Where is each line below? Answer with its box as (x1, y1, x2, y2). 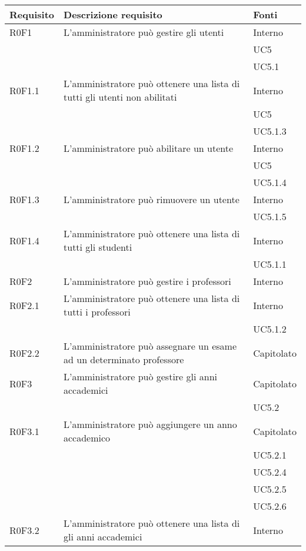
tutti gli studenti (64, 240, 132, 254)
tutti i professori (64, 305, 131, 318)
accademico (64, 431, 111, 444)
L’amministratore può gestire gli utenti (64, 25, 224, 39)
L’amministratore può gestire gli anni (64, 370, 218, 383)
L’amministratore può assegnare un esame (64, 339, 237, 353)
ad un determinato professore (64, 353, 184, 366)
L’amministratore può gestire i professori (64, 274, 231, 288)
